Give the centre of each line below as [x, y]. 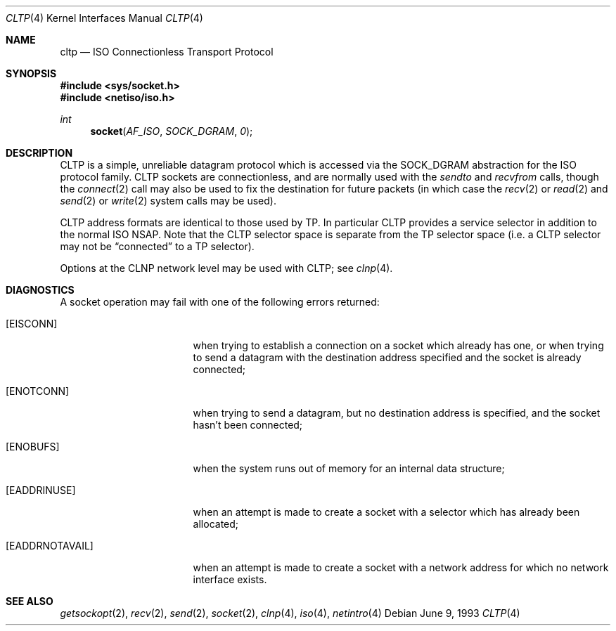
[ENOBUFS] [33, 447]
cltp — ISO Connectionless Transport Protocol [167, 52]
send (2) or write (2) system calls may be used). [168, 201]
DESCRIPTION [39, 153]
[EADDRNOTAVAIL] [50, 546]
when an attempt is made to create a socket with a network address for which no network [401, 567]
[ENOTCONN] [38, 391]
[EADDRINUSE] [41, 490]
